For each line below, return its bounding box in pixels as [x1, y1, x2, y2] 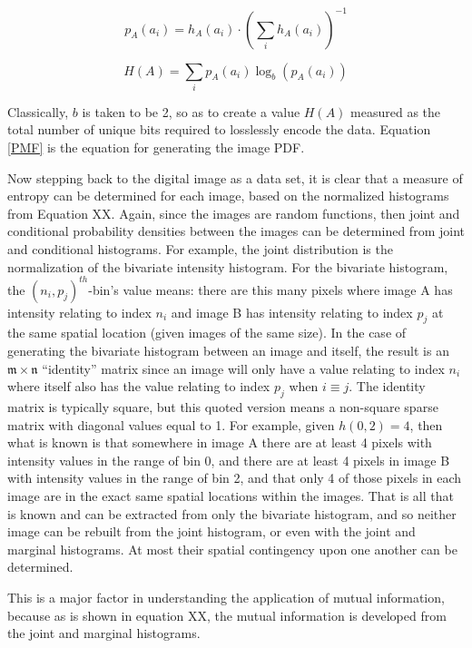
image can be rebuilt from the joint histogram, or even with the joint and [7, 522, 416, 541]
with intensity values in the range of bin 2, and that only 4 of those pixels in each [7, 468, 462, 487]
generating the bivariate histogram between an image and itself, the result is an [7, 341, 449, 360]
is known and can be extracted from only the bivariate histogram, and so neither [7, 504, 457, 523]
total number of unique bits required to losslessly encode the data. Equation [7, 120, 431, 139]
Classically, [7, 102, 69, 121]
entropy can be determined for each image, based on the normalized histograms [7, 186, 449, 205]
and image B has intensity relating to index [171, 302, 413, 321]
